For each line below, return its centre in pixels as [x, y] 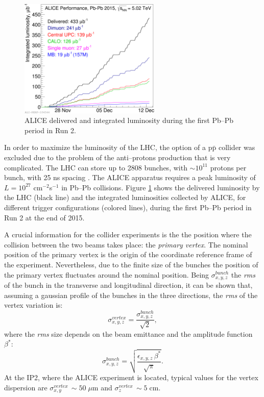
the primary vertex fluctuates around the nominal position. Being [107, 274]
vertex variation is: [33, 305]
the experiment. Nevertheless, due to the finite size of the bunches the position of [131, 264]
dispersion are [26, 387]
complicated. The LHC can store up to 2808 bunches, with [96, 167]
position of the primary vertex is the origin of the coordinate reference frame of [128, 254]
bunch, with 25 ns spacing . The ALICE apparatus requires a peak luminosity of [130, 177]
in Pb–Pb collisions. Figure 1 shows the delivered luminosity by [161, 187]
